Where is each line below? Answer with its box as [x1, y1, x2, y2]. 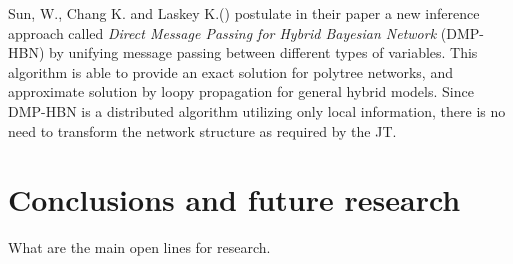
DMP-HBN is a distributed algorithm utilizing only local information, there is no [8, 100, 506, 121]
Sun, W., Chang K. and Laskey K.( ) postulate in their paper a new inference [8, 3, 480, 23]
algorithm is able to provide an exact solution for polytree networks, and [8, 61, 453, 82]
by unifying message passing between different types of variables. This [49, 42, 478, 63]
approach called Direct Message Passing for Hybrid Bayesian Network [8, 22, 437, 43]
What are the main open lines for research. [8, 237, 271, 258]
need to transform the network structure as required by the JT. [8, 120, 397, 141]
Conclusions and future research [8, 179, 461, 220]
